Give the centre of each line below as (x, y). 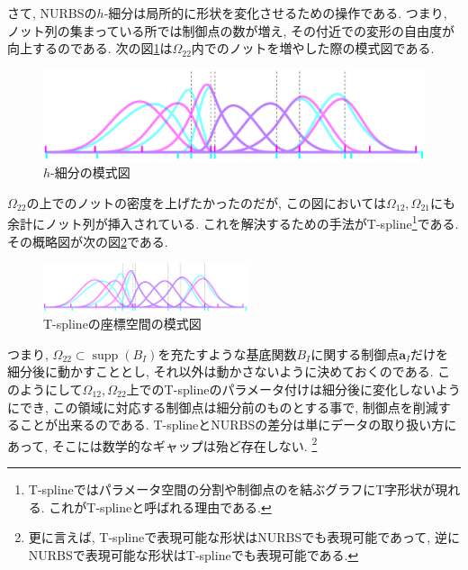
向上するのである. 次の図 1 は (90, 48)
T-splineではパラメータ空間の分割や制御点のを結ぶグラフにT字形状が (232, 489)
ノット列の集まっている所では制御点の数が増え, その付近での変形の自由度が (231, 30)
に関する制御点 (355, 353)
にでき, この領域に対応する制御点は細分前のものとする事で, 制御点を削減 (223, 407)
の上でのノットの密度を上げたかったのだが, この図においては (206, 202)
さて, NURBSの (52, 13)
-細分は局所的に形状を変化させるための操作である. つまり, (275, 13)
